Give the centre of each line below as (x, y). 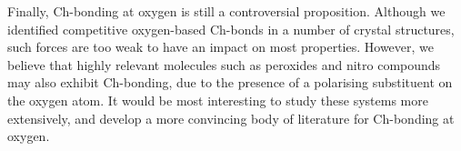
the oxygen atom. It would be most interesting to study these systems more (218, 100)
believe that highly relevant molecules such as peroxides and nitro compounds (224, 64)
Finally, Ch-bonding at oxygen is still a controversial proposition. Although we (226, 11)
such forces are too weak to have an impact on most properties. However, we (221, 47)
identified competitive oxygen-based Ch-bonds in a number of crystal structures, (231, 29)
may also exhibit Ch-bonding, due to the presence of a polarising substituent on (230, 82)
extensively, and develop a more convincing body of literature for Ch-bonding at (231, 118)
